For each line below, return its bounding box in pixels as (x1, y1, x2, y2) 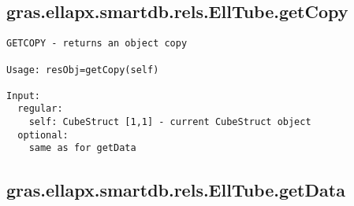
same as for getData (28, 142, 136, 154)
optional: (17, 129, 69, 141)
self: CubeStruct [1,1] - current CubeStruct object (28, 116, 311, 128)
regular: (17, 103, 63, 115)
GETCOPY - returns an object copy (6, 38, 188, 50)
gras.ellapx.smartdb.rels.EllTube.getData (6, 177, 345, 201)
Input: (6, 90, 40, 101)
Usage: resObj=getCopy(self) (6, 64, 159, 75)
